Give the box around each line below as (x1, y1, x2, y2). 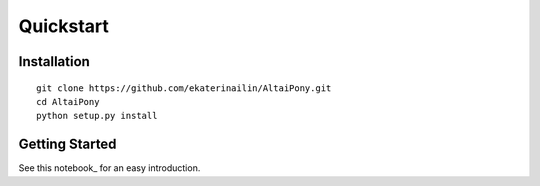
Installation (18, 53, 90, 70)
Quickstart (18, 15, 110, 37)
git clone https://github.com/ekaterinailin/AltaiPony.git (36, 82, 332, 94)
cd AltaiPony (36, 96, 100, 107)
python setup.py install (36, 110, 158, 122)
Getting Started (18, 136, 117, 153)
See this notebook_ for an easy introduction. (18, 162, 201, 174)
